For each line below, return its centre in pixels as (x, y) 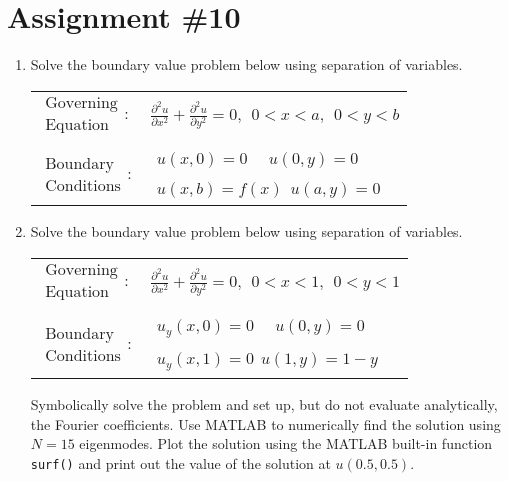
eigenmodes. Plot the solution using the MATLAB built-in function (286, 443)
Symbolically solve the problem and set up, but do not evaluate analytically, (264, 403)
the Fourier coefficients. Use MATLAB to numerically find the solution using (265, 423)
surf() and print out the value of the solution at (180, 462)
